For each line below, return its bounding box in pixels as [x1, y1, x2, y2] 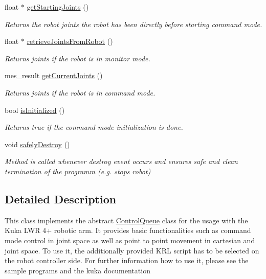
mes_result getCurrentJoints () [5, 70, 103, 81]
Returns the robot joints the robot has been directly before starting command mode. [5, 18, 262, 29]
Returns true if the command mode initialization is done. [5, 122, 183, 132]
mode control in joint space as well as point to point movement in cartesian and [5, 235, 255, 245]
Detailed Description [5, 191, 117, 206]
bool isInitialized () [5, 104, 65, 115]
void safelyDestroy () [5, 138, 70, 149]
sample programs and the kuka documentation [5, 265, 150, 275]
